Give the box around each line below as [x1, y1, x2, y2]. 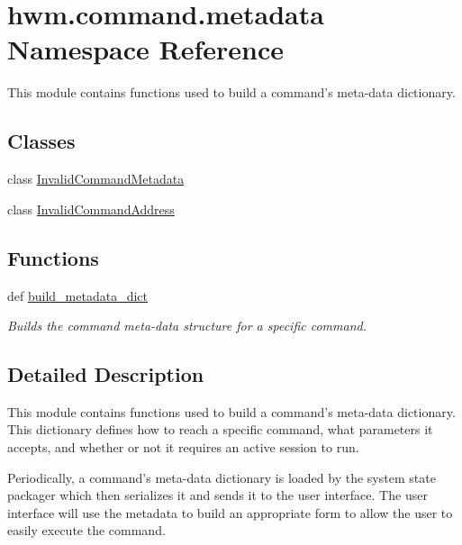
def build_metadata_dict [7, 286, 148, 304]
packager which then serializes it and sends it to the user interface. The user [7, 486, 428, 504]
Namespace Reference [7, 31, 284, 68]
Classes [7, 127, 76, 155]
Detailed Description [7, 360, 204, 388]
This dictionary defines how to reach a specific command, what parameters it [7, 420, 433, 439]
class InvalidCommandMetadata [7, 169, 185, 188]
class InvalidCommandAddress [7, 199, 175, 218]
